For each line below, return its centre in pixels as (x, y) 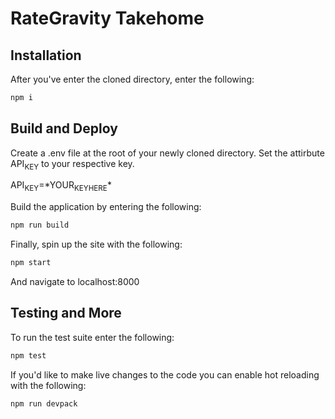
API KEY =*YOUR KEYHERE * (61, 186)
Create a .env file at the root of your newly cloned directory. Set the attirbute (167, 153)
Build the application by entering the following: (106, 207)
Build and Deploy (64, 128)
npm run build (40, 225)
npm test (28, 355)
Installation (46, 55)
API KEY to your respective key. (72, 164)
